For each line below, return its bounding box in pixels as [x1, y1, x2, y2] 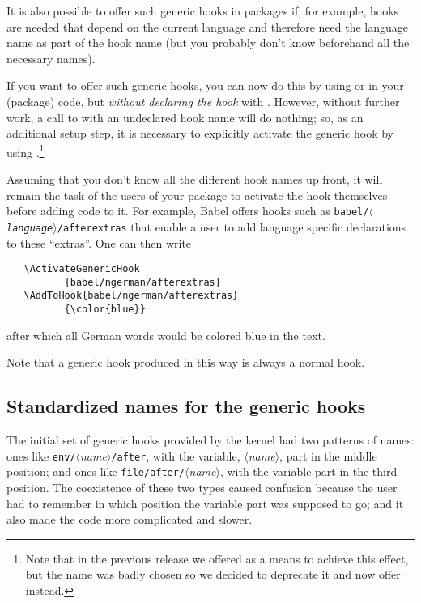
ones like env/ [6, 447, 76, 464]
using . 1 [6, 141, 45, 160]
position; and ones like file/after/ [6, 463, 185, 480]
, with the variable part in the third [219, 463, 398, 480]
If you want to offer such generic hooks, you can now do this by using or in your [6, 77, 404, 94]
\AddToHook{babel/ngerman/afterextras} [23, 290, 239, 302]
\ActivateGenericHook [23, 263, 140, 275]
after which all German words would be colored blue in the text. [6, 326, 325, 343]
